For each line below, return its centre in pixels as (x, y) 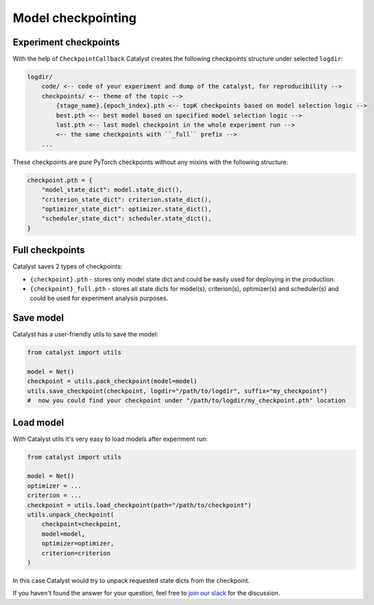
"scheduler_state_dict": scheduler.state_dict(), (127, 219)
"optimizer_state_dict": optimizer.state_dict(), (127, 209)
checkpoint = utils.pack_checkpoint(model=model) (112, 381)
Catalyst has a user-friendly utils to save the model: (85, 334)
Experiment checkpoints (66, 42)
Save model (38, 318)
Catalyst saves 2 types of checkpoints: (68, 266)
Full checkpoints (49, 250)
